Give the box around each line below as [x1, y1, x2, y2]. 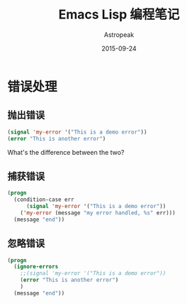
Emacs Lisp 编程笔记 [58, 6, 180, 23]
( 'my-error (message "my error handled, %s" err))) [20, 209, 176, 217]
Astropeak [103, 30, 135, 39]
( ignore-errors [13, 264, 59, 271]
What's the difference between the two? [7, 148, 125, 156]
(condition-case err [13, 196, 74, 203]
